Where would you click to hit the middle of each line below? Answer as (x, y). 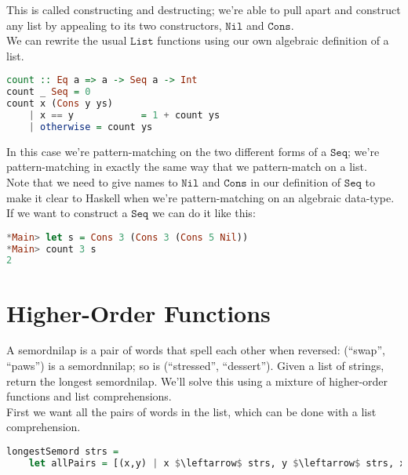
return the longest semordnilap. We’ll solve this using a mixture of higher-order (197, 381)
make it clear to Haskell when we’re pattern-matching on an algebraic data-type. (200, 197)
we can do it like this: (204, 213)
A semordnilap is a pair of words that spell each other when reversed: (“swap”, (196, 350)
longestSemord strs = (63, 452)
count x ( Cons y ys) (60, 104)
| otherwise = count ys (91, 127)
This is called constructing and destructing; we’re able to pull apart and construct (204, 9)
